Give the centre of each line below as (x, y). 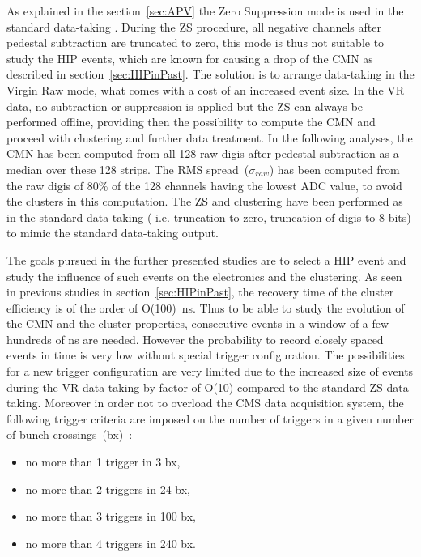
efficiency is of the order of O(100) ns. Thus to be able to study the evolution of (206, 307)
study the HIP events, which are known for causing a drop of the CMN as (190, 58)
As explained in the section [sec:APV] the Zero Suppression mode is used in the (205, 11)
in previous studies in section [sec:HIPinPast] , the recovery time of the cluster (200, 292)
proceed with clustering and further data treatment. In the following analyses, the (210, 137)
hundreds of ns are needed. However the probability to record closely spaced (195, 339)
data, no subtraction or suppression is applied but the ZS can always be (185, 106)
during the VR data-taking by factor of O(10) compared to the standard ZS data (208, 387)
